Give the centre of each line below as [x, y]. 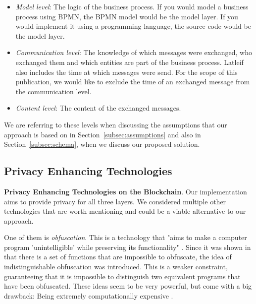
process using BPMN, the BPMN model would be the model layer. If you [127, 16]
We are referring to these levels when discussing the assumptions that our [116, 124]
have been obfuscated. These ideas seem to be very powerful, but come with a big [128, 286]
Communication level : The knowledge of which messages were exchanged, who [134, 52]
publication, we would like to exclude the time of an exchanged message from [133, 82]
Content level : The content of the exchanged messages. [98, 108]
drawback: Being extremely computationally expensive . [89, 295]
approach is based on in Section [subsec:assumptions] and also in [102, 134]
